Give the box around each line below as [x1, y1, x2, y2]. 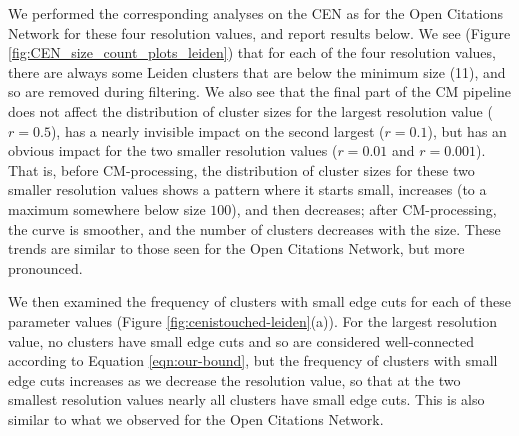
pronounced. [8, 257, 83, 278]
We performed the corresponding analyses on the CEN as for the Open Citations [8, 3, 504, 23]
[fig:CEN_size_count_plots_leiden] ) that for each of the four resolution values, [8, 42, 496, 63]
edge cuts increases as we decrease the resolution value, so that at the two [8, 369, 461, 390]
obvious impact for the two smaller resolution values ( [8, 140, 338, 161]
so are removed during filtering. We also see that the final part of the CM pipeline [8, 81, 511, 102]
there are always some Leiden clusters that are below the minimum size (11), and [8, 61, 506, 82]
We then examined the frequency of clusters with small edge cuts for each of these [8, 291, 511, 312]
